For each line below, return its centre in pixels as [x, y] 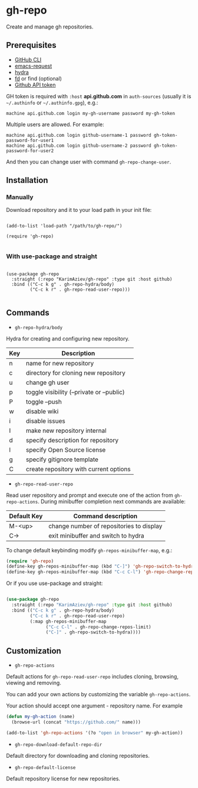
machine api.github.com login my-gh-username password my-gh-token [91, 113]
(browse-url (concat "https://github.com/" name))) [76, 722]
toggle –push [44, 401]
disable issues [46, 421]
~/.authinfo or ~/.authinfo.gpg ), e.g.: [52, 102]
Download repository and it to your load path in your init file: [79, 210]
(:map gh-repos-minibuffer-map [68, 621]
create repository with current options [78, 469]
